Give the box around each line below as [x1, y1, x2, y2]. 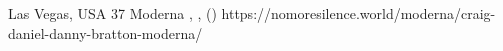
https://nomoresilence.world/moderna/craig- [221, 3, 496, 23]
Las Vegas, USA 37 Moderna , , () [8, 3, 217, 23]
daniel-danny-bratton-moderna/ [8, 22, 203, 43]
